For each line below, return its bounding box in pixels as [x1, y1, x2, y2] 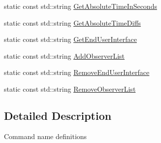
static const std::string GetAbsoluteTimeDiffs [4, 17, 141, 28]
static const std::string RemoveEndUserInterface [4, 67, 150, 77]
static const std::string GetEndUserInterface [4, 34, 137, 44]
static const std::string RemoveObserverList [4, 83, 136, 94]
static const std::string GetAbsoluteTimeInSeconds [4, 1, 157, 11]
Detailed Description [4, 107, 112, 123]
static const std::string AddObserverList [4, 50, 125, 61]
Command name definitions [4, 131, 87, 141]
